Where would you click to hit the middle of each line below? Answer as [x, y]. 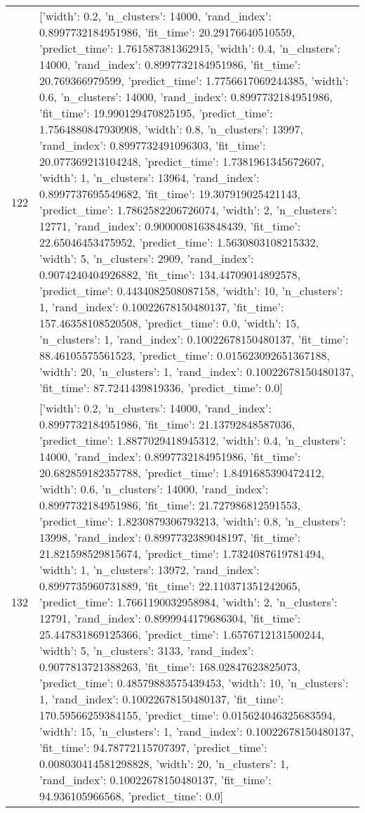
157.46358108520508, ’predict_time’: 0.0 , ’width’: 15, [170, 323]
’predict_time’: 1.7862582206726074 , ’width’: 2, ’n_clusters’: [188, 210]
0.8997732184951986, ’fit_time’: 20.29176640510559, [167, 32]
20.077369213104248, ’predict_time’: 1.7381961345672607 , [182, 161]
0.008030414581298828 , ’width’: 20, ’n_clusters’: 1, [164, 763]
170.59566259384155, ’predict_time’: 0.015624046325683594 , [187, 715]
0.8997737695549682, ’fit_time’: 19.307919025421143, [170, 194]
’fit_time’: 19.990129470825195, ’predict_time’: [156, 113]
